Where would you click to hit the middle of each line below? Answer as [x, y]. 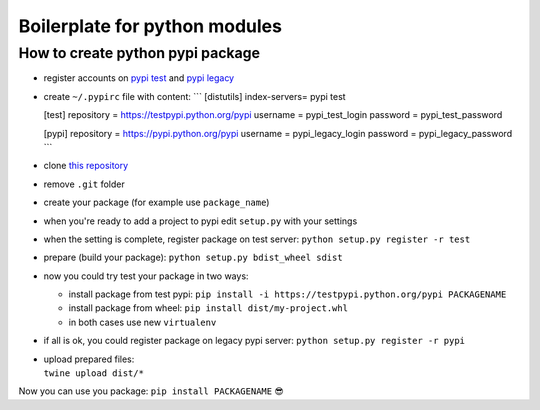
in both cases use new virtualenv [142, 322]
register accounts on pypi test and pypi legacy [139, 78]
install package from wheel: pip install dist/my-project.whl [208, 308]
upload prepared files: [89, 359]
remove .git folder [84, 184]
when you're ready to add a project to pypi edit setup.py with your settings [200, 221]
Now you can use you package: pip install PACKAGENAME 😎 [151, 391]
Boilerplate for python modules [150, 26]
